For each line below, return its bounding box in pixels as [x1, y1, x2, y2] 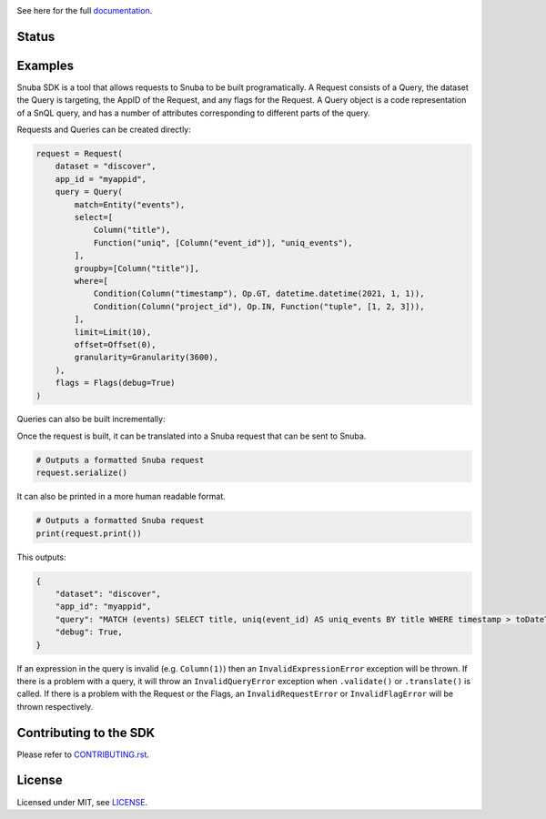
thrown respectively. [16, 701, 94, 712]
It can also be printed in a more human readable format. [16, 491, 227, 502]
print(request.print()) [35, 528, 143, 539]
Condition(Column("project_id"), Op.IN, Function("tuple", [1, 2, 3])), [93, 301, 425, 311]
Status [16, 28, 56, 45]
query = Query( [55, 187, 123, 197]
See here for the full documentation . [16, 5, 153, 15]
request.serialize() [35, 468, 127, 478]
